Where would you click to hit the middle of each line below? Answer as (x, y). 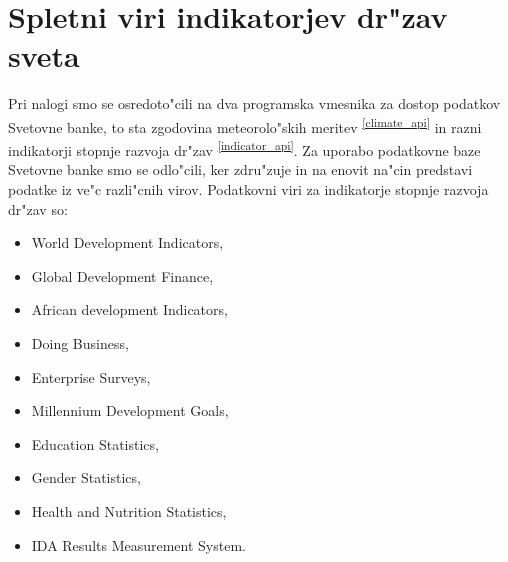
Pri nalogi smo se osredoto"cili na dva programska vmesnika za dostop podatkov (254, 103)
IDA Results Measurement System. (138, 544)
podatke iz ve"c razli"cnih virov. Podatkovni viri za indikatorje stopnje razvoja (248, 189)
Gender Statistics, (86, 477)
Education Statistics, (95, 443)
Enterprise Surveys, (91, 376)
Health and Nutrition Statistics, (129, 510)
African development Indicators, (129, 309)
